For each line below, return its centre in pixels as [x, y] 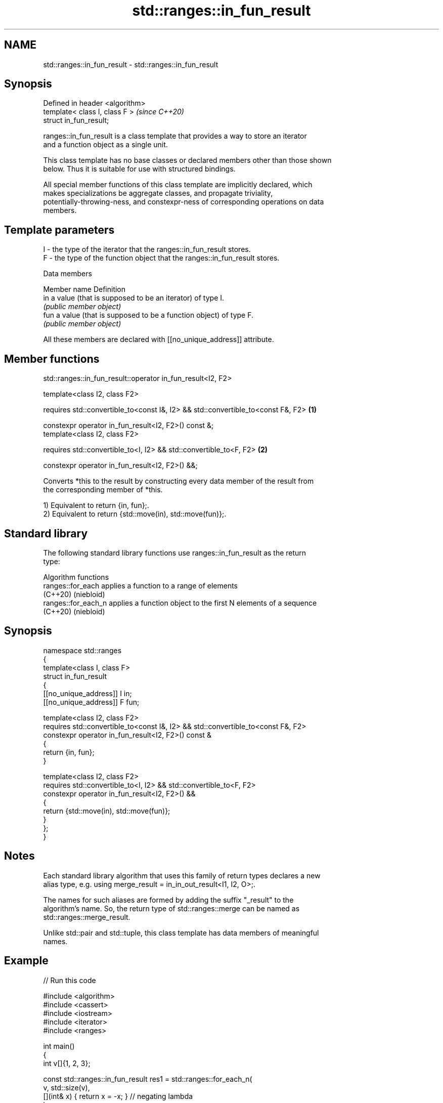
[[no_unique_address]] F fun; [91, 702]
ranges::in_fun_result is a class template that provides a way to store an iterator [175, 136]
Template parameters [59, 230]
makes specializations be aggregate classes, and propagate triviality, [158, 193]
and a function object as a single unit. [105, 145]
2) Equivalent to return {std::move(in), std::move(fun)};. [135, 514]
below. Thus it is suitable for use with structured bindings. [139, 169]
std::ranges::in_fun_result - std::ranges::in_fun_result [131, 64]
